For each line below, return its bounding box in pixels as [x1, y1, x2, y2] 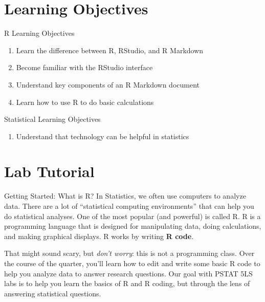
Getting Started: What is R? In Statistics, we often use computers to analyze [4, 190, 246, 201]
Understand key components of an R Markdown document [16, 79, 200, 90]
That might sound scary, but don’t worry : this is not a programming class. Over [4, 248, 255, 258]
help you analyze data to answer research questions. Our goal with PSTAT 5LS [4, 268, 253, 278]
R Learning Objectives [4, 28, 75, 38]
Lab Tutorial [4, 161, 95, 182]
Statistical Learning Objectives [4, 114, 101, 124]
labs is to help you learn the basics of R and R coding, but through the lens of [4, 278, 250, 289]
